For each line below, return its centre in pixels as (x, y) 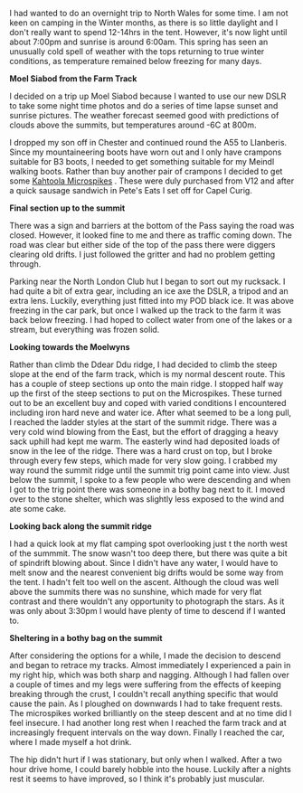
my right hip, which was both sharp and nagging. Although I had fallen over (149, 675)
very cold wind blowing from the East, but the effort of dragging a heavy (144, 432)
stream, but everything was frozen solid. (85, 330)
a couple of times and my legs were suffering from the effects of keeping (146, 684)
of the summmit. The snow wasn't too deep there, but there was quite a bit (148, 553)
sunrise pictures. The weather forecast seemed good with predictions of (144, 115)
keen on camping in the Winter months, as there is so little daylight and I (144, 23)
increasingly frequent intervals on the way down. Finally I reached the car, (147, 732)
